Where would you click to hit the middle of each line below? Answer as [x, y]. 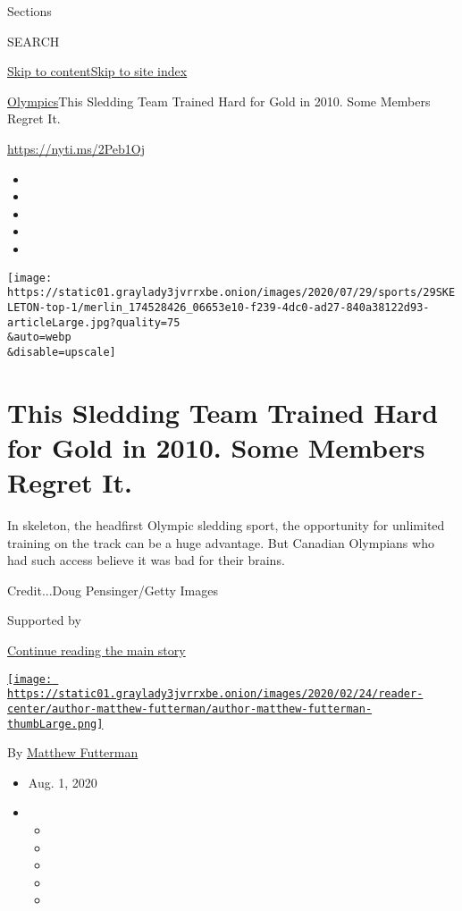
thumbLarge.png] [55, 724]
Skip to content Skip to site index [97, 71]
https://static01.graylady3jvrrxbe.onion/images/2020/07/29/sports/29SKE [231, 293]
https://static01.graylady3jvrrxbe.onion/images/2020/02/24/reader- [215, 694]
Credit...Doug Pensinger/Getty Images [113, 590]
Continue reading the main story [97, 650]
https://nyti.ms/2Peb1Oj [76, 148]
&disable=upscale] [62, 352]
